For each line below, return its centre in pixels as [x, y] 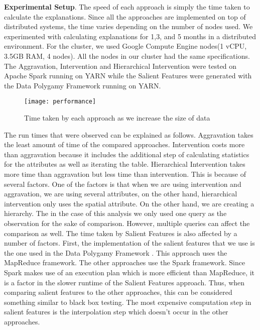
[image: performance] [60, 102]
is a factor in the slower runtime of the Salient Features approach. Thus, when [124, 282]
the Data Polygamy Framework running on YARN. [83, 85]
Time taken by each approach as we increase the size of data [117, 118]
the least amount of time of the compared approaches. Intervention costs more [124, 144]
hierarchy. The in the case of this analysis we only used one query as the [115, 213]
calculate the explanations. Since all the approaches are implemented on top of [125, 16]
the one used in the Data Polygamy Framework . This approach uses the [116, 252]
